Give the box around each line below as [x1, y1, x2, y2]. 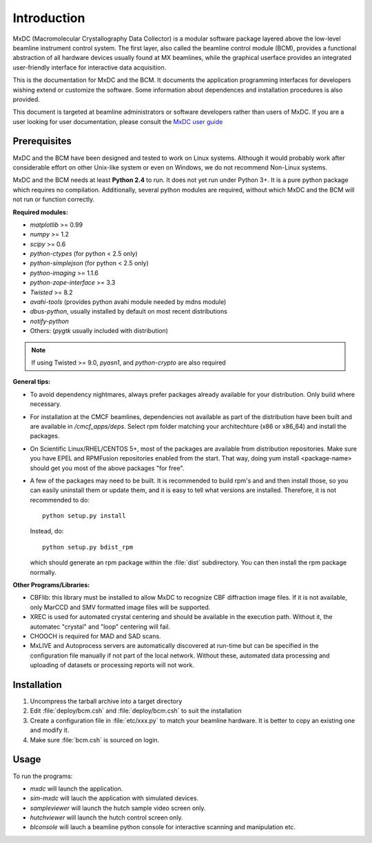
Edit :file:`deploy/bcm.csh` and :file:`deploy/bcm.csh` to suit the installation [30, 707, 242, 715]
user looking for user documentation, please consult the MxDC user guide [12, 117, 223, 125]
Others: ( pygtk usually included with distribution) [30, 327, 169, 335]
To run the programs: [12, 772, 73, 780]
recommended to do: [30, 496, 90, 504]
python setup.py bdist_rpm [42, 543, 134, 551]
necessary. [30, 400, 62, 408]
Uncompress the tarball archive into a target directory [30, 697, 183, 706]
